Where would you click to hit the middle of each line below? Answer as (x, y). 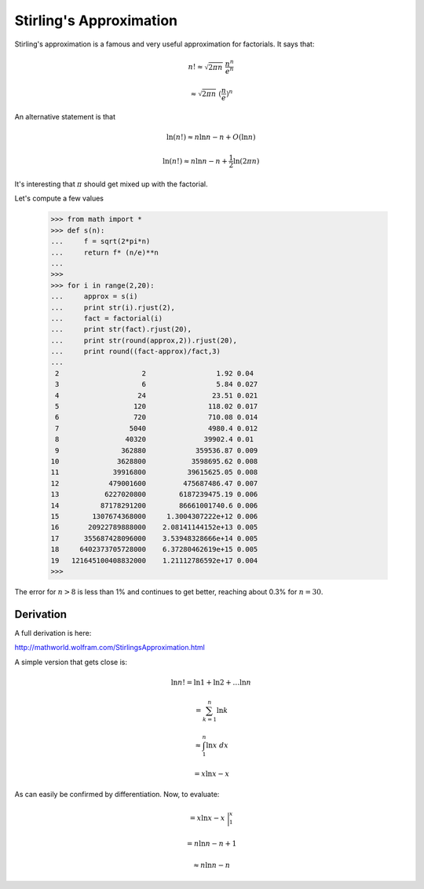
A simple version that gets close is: (71, 662)
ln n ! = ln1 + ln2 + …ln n (211, 682)
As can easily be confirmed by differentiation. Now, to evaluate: (117, 794)
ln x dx (217, 745)
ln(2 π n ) (246, 161)
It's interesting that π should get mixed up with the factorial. (111, 184)
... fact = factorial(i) (107, 318)
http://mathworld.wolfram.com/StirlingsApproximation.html (110, 648)
